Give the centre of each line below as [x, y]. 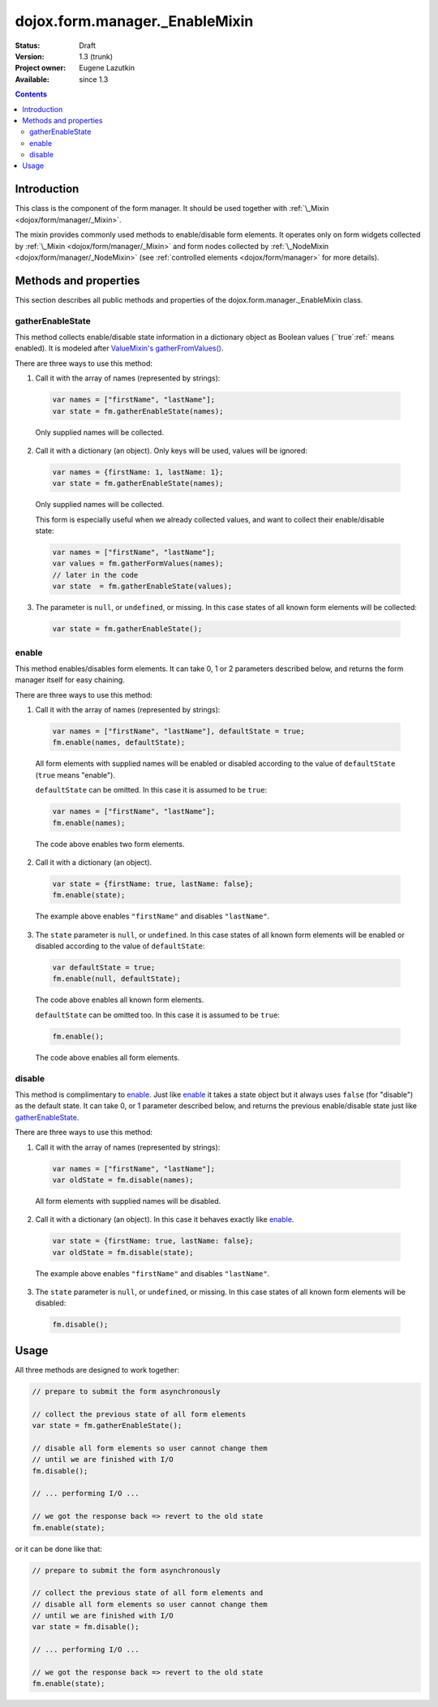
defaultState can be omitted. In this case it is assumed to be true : [151, 790]
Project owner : [41, 68]
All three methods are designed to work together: [97, 1369]
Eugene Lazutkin [107, 68]
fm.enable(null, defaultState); [117, 979]
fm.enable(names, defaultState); [119, 743]
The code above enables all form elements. [107, 1057]
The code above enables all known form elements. [120, 1000]
